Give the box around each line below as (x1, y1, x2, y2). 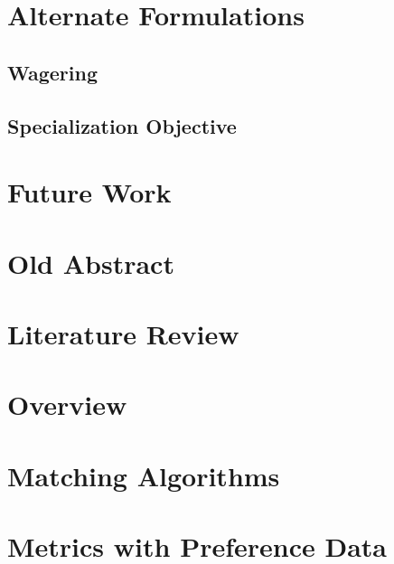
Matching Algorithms (7, 456, 280, 493)
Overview (7, 386, 127, 423)
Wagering (7, 58, 98, 86)
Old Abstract (7, 244, 174, 281)
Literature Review (7, 315, 239, 352)
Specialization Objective (7, 111, 237, 139)
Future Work (7, 174, 172, 211)
